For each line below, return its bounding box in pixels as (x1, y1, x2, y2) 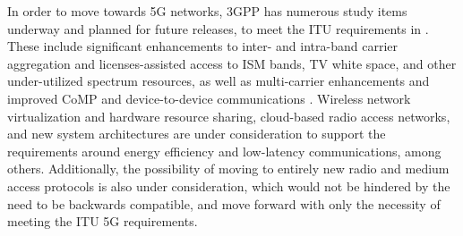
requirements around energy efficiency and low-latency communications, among (7, 141, 442, 160)
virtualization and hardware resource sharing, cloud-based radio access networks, (7, 106, 450, 125)
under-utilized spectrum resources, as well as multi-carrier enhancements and (7, 72, 430, 90)
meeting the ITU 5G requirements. (7, 212, 198, 231)
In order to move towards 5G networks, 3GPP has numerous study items (7, 2, 407, 20)
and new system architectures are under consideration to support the (7, 124, 386, 143)
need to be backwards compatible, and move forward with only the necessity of (7, 194, 441, 213)
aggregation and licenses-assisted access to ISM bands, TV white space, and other (7, 54, 457, 72)
